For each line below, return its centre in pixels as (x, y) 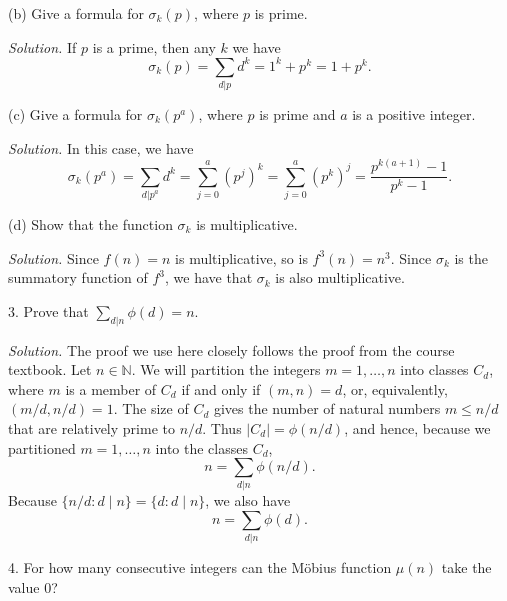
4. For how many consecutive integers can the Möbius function (200, 567)
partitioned (42, 447)
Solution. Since (53, 257)
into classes (434, 369)
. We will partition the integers (226, 369)
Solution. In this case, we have (101, 147)
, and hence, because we (417, 427)
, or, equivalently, (395, 388)
